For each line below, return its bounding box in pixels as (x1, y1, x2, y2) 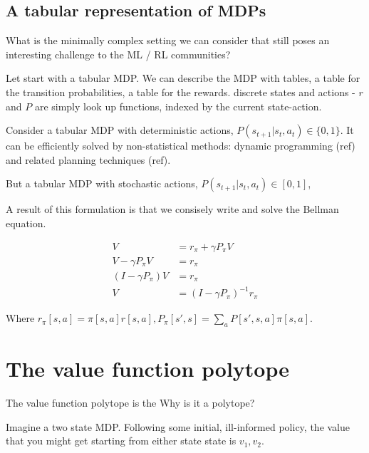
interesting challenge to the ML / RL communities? (6, 46, 231, 61)
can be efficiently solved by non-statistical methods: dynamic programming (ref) (6, 138, 355, 153)
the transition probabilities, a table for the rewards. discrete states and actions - (6, 84, 355, 99)
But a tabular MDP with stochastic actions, (6, 176, 198, 191)
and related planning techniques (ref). (6, 152, 171, 167)
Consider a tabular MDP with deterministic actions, (6, 123, 234, 137)
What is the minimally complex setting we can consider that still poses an (6, 33, 330, 48)
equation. (6, 215, 46, 230)
